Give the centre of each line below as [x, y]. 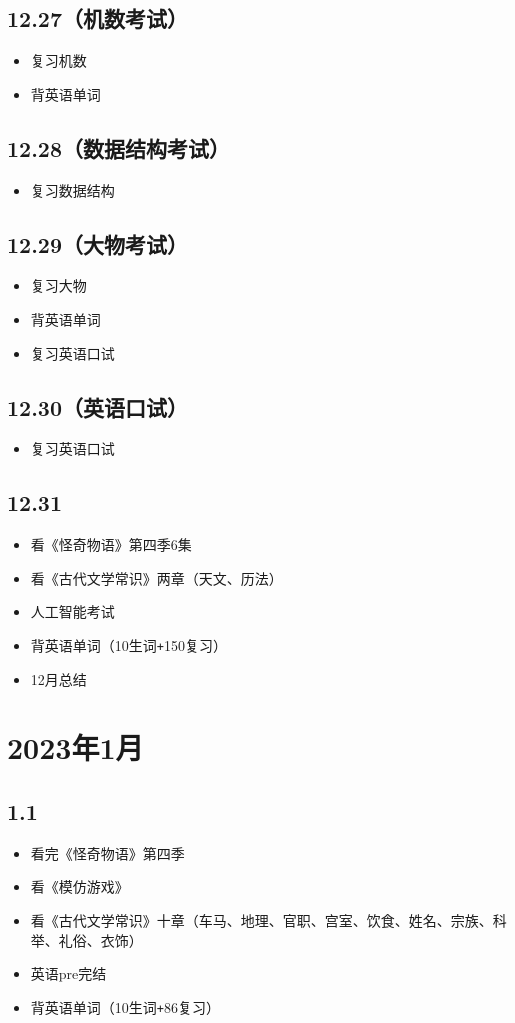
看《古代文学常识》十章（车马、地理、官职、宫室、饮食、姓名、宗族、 [261, 919]
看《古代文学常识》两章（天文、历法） [156, 577]
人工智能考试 [72, 611]
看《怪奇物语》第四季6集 [111, 544]
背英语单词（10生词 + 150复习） [128, 644]
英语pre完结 [68, 973]
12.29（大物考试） [97, 243]
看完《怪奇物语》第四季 [107, 852]
